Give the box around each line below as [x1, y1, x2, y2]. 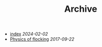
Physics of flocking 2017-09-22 [9, 36, 75, 42]
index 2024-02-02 [9, 31, 48, 37]
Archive [64, 3, 98, 15]
